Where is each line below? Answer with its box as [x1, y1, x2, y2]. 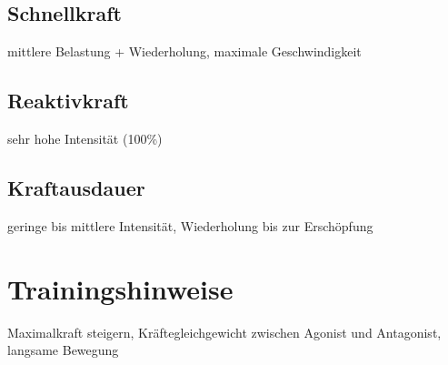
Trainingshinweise [7, 269, 234, 307]
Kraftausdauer [7, 173, 145, 201]
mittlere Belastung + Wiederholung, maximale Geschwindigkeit [7, 42, 362, 61]
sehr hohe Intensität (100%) [7, 129, 163, 147]
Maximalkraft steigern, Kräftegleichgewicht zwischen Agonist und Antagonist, [7, 322, 442, 341]
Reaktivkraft [7, 86, 129, 115]
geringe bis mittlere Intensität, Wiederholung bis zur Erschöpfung [7, 216, 373, 235]
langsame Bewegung [7, 340, 119, 360]
